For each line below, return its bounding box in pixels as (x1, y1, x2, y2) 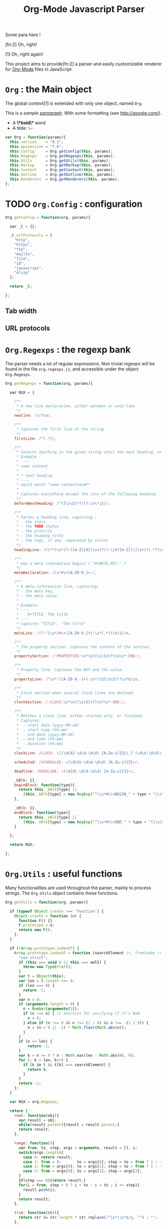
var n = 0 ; (18, 997, 41, 1002)
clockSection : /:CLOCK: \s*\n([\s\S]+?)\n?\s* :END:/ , (14, 700, 126, 705)
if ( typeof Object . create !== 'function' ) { (9, 909, 104, 914)
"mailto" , (14, 252, 35, 257)
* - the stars (16, 519, 46, 524)
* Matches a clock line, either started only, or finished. (16, 713, 144, 719)
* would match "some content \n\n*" (16, 482, 91, 487)
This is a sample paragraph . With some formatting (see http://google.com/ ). (5, 110, 162, 116)
